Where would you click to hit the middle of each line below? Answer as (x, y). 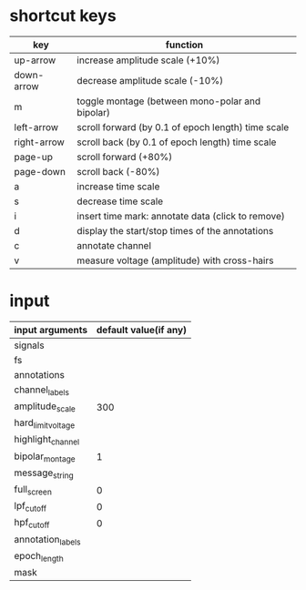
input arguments (51, 330)
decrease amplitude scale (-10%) (150, 80)
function (184, 45)
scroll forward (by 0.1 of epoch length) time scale (183, 127)
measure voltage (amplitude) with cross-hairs (175, 260)
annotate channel (114, 245)
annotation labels (47, 540)
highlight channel (47, 440)
